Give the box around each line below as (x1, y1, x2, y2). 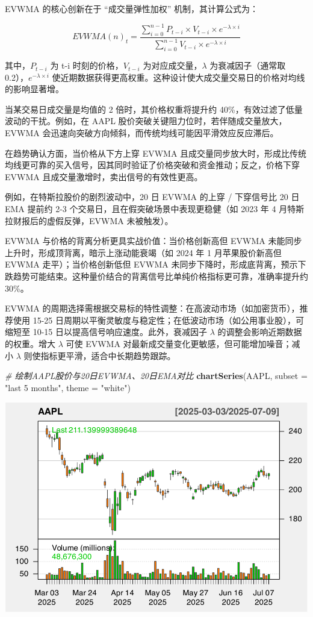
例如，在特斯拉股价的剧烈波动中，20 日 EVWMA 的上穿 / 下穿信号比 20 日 (5, 190, 300, 203)
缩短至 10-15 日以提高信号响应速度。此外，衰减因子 (5, 325, 207, 338)
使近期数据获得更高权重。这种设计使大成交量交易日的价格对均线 (52, 70, 305, 83)
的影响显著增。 (5, 83, 64, 95)
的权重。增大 (5, 337, 55, 349)
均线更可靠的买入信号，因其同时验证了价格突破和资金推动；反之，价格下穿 (5, 158, 300, 171)
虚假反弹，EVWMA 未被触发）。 (46, 214, 173, 227)
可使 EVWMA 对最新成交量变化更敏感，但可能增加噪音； (66, 337, 292, 349)
